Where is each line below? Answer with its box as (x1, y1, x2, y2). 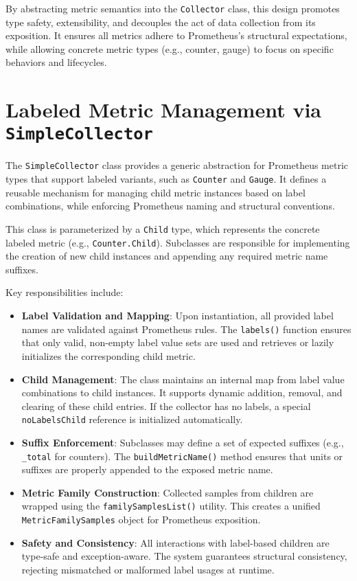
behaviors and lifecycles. (5, 55, 107, 69)
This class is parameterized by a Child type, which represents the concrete (5, 221, 320, 236)
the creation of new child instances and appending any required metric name (5, 249, 328, 263)
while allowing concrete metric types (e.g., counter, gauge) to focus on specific (5, 41, 334, 56)
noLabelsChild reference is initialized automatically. (21, 412, 243, 426)
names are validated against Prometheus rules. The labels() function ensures (21, 321, 352, 336)
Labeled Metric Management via (5, 95, 321, 124)
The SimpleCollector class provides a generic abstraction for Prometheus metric (5, 158, 349, 172)
